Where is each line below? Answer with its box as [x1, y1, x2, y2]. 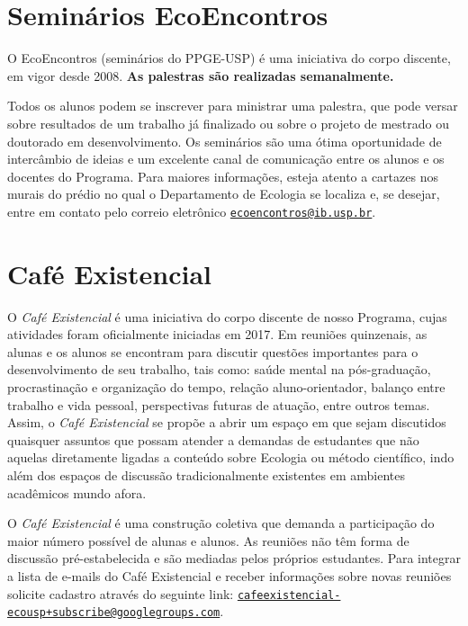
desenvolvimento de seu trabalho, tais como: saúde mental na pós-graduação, [7, 360, 431, 379]
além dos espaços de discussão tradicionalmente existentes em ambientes [7, 466, 406, 484]
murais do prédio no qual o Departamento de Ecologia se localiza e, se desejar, [7, 184, 440, 203]
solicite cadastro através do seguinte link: [7, 584, 234, 603]
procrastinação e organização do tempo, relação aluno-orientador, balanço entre [7, 378, 445, 397]
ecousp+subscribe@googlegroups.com [7, 606, 220, 620]
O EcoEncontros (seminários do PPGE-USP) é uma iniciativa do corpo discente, [7, 49, 451, 67]
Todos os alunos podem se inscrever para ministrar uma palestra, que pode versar [7, 96, 458, 115]
